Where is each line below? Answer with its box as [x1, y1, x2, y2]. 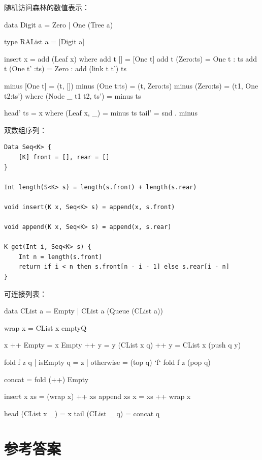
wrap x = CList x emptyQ [4, 322, 87, 333]
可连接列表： [4, 288, 47, 299]
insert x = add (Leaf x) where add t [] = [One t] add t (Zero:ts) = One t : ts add [4, 53, 257, 64]
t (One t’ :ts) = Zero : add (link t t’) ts [4, 63, 126, 74]
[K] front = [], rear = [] [18, 153, 110, 161]
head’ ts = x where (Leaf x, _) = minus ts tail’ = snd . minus [4, 107, 198, 118]
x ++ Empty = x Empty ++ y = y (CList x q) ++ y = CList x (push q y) [4, 339, 241, 350]
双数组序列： [4, 124, 47, 135]
